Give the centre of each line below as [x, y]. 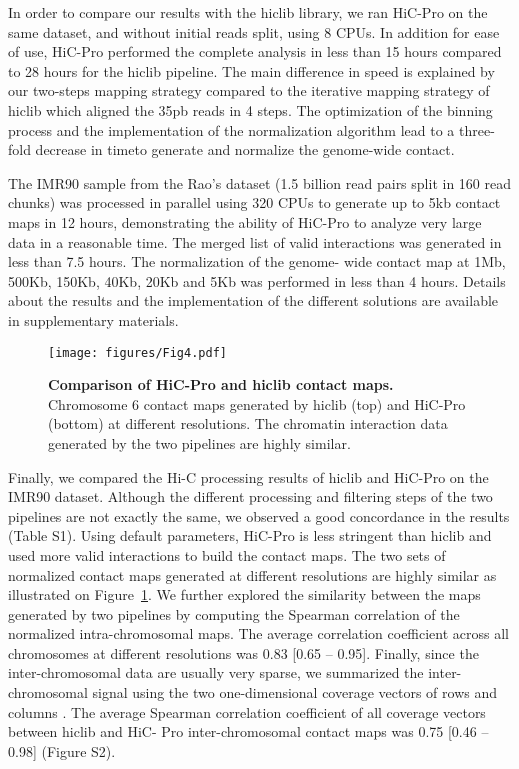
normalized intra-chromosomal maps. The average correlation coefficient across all [259, 633]
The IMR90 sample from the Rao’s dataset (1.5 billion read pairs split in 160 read [259, 182]
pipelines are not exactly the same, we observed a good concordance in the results [259, 515]
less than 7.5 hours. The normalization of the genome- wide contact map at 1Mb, [257, 261]
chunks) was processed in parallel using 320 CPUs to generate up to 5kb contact [254, 202]
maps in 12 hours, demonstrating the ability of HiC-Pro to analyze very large [245, 221]
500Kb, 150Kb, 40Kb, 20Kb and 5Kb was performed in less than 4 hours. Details [257, 280]
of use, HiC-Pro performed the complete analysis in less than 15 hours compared [255, 51]
